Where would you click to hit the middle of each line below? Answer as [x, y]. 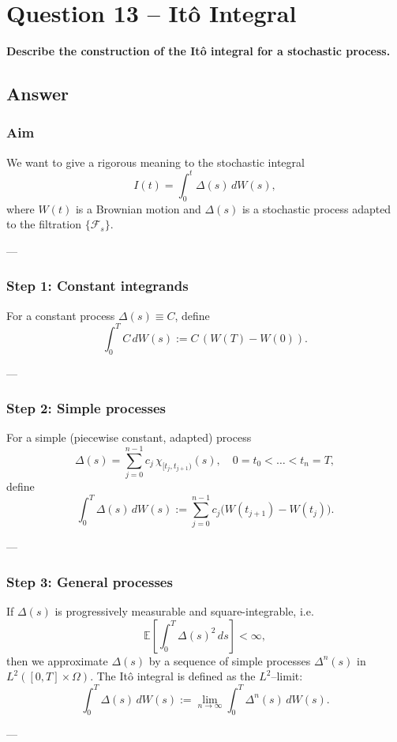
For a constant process [61, 315]
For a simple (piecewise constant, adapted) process [129, 437]
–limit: [287, 676]
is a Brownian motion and [138, 208]
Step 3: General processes [90, 581]
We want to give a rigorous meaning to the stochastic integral [155, 162]
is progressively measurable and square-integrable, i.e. [184, 611]
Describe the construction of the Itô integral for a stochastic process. [198, 51]
